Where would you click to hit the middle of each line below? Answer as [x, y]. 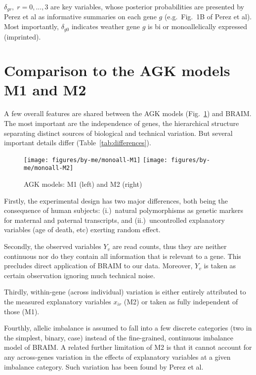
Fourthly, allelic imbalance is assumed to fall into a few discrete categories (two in [128, 328]
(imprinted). [22, 36]
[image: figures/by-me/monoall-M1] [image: [96, 160]
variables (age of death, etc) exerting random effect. [82, 229]
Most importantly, [31, 26]
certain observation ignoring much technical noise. [80, 275]
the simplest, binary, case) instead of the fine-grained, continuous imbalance [119, 337]
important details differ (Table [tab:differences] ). [78, 143]
